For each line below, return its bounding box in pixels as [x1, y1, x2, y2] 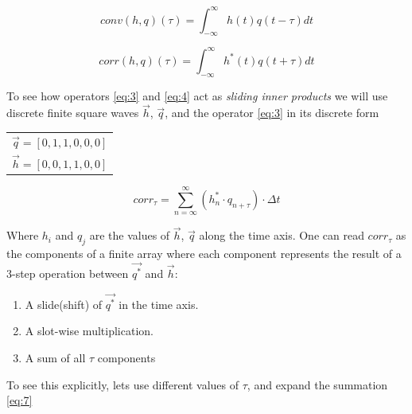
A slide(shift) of [25, 295, 103, 312]
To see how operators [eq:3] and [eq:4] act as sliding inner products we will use [6, 87, 388, 103]
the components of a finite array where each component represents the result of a [6, 245, 402, 262]
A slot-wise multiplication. [25, 322, 154, 339]
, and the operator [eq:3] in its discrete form [165, 104, 379, 121]
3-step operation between [6, 265, 129, 281]
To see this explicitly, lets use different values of [6, 376, 239, 393]
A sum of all [25, 350, 86, 366]
